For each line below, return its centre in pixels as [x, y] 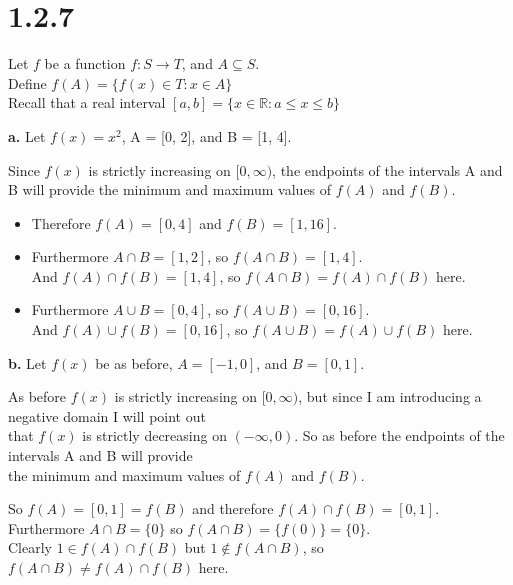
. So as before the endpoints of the [399, 435]
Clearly [30, 547]
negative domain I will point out [107, 415]
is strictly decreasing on [154, 435]
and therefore [233, 508]
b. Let [27, 362]
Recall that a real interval [87, 102]
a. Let [27, 135]
